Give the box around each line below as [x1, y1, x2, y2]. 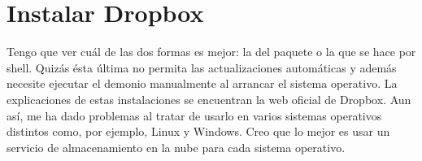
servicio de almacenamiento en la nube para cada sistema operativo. [7, 138, 346, 155]
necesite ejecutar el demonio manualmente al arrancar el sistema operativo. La [7, 75, 398, 92]
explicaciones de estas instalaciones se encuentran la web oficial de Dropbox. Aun [7, 90, 411, 107]
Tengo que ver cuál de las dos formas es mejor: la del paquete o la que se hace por [7, 43, 416, 60]
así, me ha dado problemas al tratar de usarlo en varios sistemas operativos [7, 107, 382, 124]
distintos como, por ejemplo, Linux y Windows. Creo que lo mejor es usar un [7, 123, 390, 140]
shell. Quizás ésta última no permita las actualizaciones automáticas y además [7, 59, 397, 76]
